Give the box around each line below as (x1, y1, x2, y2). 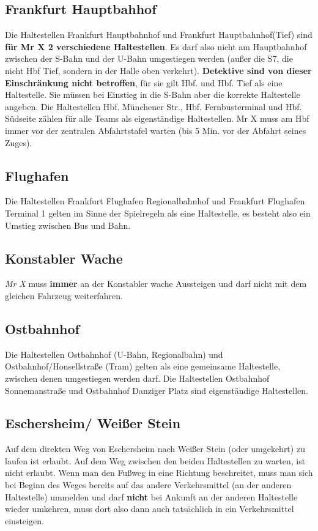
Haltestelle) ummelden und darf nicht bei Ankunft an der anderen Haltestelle (5, 490, 298, 503)
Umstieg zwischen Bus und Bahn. (5, 218, 131, 231)
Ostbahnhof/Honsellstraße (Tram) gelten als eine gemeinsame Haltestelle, (5, 360, 281, 373)
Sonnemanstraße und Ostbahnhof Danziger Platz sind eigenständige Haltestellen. (5, 384, 308, 396)
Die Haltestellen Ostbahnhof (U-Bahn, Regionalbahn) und (5, 347, 223, 360)
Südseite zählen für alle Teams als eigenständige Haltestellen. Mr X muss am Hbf (5, 112, 309, 125)
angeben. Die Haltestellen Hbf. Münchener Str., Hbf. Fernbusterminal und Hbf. (5, 100, 302, 113)
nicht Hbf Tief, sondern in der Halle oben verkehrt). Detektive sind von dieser (5, 64, 312, 76)
